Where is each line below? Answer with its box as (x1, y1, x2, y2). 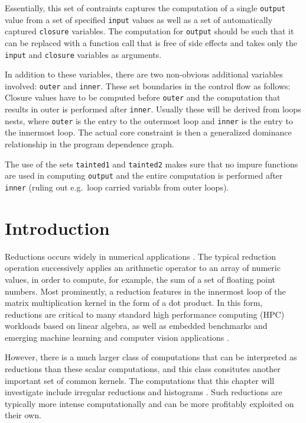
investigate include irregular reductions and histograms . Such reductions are (5, 386, 282, 398)
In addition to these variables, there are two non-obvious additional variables (5, 68, 283, 80)
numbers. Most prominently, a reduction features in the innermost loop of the (5, 285, 286, 297)
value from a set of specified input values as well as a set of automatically (5, 13, 273, 25)
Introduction (5, 215, 110, 240)
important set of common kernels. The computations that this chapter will (5, 374, 275, 386)
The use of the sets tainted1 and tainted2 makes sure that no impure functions (5, 157, 298, 170)
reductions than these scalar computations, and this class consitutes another (5, 363, 281, 375)
